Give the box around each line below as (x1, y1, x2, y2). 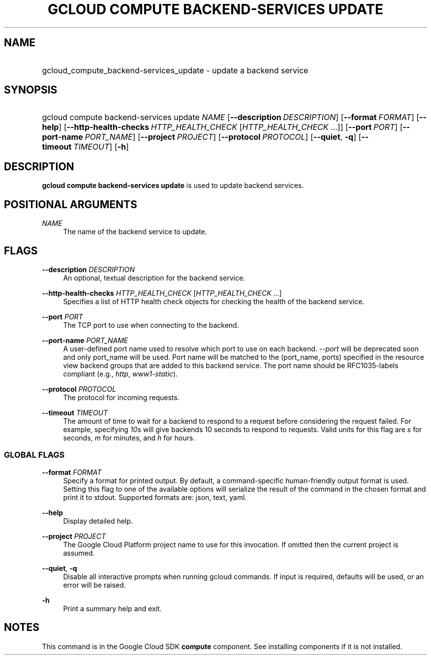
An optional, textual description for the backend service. (63, 273, 246, 282)
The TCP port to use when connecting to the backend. (63, 320, 239, 329)
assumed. (63, 548, 95, 557)
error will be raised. (63, 580, 126, 589)
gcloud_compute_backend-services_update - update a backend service (42, 65, 308, 75)
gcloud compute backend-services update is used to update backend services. (42, 181, 304, 190)
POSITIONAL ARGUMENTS (4, 198, 137, 211)
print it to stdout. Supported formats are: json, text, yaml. (63, 493, 247, 502)
